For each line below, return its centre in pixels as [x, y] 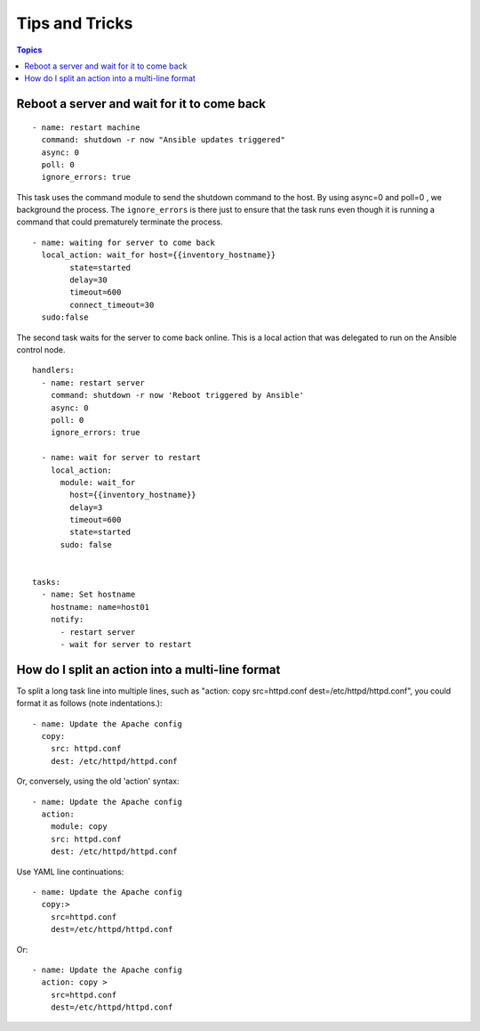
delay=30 [88, 280]
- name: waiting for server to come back [124, 242]
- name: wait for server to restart [121, 458]
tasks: [47, 582]
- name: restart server [93, 382]
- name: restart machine [86, 127]
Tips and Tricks [75, 23]
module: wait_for [98, 482]
